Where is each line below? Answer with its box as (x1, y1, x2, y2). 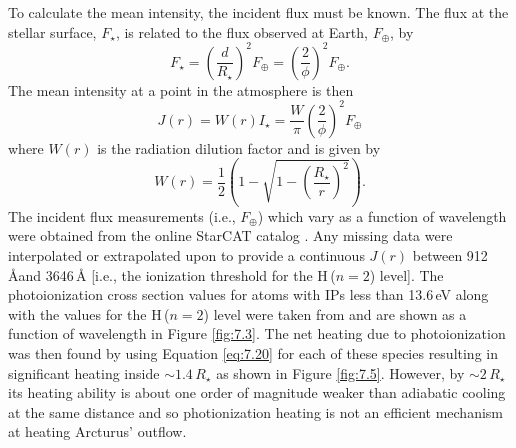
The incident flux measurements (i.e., (8, 205, 236, 226)
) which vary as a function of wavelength (257, 205, 507, 226)
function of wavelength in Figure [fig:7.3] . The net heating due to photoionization (8, 323, 506, 344)
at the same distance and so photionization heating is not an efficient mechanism (8, 401, 504, 422)
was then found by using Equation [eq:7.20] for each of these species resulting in (8, 342, 498, 363)
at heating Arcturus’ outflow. (8, 421, 187, 442)
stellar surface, (8, 21, 97, 42)
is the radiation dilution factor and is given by (97, 137, 381, 158)
